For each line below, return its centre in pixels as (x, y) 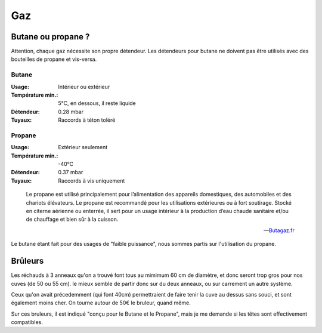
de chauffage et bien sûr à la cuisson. (72, 219)
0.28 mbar (71, 112)
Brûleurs (27, 261)
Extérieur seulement (83, 147)
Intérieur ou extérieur (84, 87)
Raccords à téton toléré (87, 120)
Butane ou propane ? (50, 37)
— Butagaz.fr (279, 230)
